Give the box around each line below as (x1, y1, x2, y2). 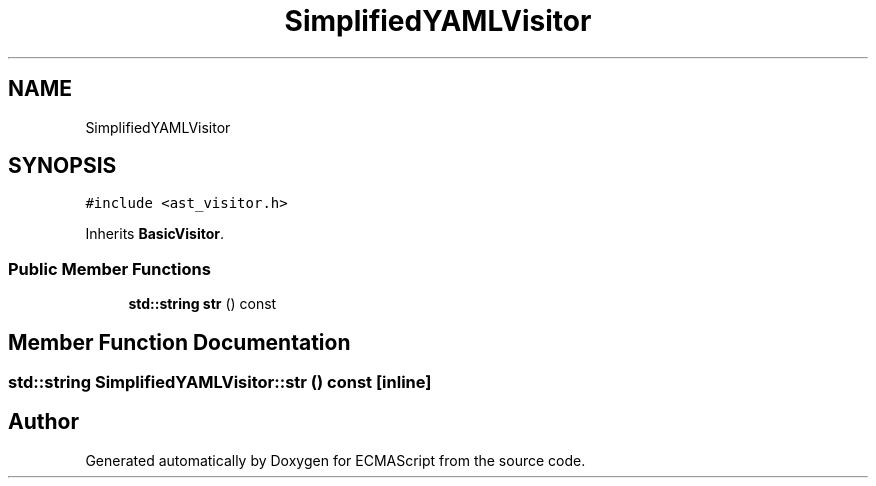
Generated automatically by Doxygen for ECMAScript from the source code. (85, 451, 586, 469)
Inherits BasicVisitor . (85, 225, 225, 243)
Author (8, 409, 79, 435)
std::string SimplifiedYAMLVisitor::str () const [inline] (8, 372, 432, 393)
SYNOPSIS (8, 153, 117, 179)
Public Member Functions (8, 258, 211, 279)
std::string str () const (128, 295, 277, 313)
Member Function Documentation (8, 329, 351, 355)
